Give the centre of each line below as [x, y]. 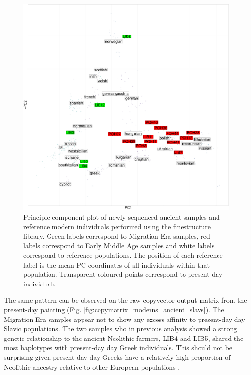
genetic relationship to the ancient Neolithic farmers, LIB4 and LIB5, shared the [124, 338]
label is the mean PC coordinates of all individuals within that [117, 264]
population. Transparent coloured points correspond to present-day [123, 274]
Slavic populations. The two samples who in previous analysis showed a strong [121, 329]
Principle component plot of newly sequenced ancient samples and [122, 217]
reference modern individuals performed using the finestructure [117, 226]
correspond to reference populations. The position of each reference [123, 255]
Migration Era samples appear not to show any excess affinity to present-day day [125, 319]
